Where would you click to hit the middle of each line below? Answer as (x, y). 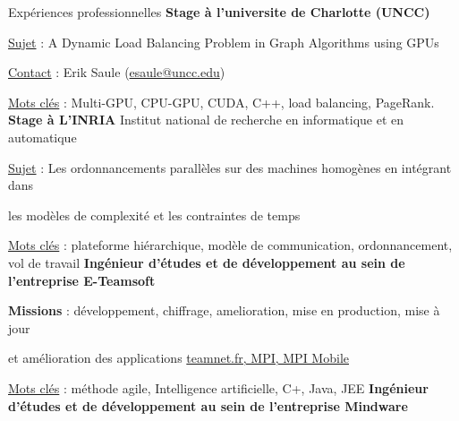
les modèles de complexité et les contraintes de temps (154, 215)
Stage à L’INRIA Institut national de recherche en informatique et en (206, 120)
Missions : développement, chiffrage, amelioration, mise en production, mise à (224, 310)
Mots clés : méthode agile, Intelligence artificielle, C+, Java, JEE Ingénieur (218, 387)
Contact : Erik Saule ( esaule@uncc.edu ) (117, 72)
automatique (42, 137)
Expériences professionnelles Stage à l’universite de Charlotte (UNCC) (219, 12)
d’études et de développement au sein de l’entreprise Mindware (208, 405)
